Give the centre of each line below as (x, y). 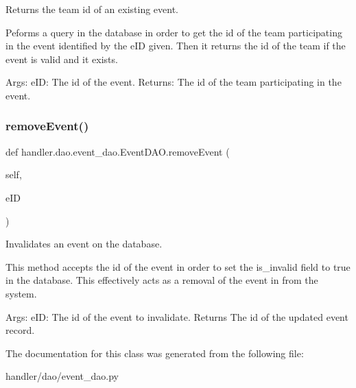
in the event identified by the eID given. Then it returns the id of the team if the (176, 46)
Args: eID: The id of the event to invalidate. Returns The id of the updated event (177, 316)
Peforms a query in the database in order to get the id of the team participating (174, 32)
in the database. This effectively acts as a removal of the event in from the (162, 280)
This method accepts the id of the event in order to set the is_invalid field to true (178, 266)
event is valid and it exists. (62, 59)
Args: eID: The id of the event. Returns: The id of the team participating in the (174, 82)
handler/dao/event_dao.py (62, 376)
